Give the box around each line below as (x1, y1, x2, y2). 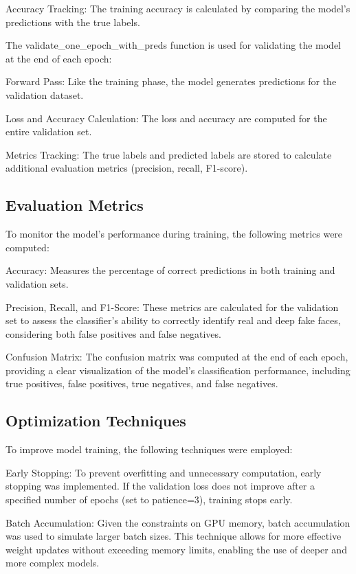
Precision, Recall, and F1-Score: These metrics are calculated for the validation (5, 299, 339, 314)
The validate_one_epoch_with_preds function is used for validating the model (5, 38, 342, 52)
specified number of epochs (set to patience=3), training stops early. (5, 492, 293, 507)
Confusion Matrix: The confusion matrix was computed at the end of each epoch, (5, 349, 348, 364)
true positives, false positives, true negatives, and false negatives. (5, 376, 278, 391)
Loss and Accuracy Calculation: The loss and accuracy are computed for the (5, 111, 327, 125)
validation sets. (5, 276, 69, 290)
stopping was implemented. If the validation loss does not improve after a (5, 479, 315, 493)
